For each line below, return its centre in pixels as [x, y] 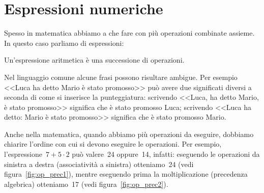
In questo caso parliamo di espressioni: [64, 43]
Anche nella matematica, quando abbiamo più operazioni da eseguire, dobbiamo [129, 134]
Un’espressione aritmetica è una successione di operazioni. [94, 60]
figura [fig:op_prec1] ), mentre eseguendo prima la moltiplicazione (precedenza [126, 174]
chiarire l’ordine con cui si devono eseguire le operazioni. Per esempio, [113, 144]
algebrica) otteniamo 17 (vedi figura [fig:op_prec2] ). [86, 184]
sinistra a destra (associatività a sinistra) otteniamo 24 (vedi [99, 164]
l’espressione [23, 154]
